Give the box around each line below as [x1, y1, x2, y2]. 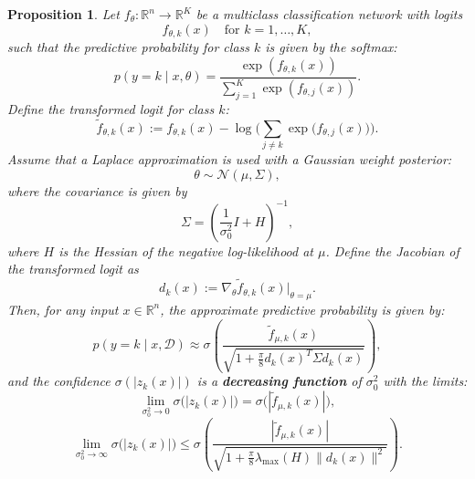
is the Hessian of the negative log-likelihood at [58, 241, 313, 260]
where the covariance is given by [7, 181, 187, 200]
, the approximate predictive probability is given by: [160, 299, 445, 318]
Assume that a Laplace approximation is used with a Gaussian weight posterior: [7, 149, 452, 168]
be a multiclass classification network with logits [195, 5, 463, 23]
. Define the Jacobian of [325, 241, 459, 260]
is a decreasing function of [196, 371, 362, 390]
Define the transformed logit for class [7, 99, 215, 118]
